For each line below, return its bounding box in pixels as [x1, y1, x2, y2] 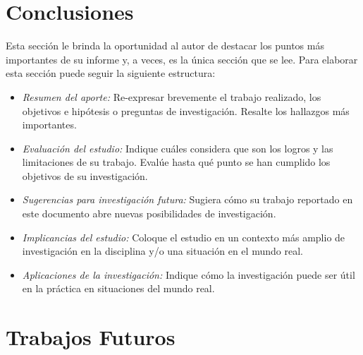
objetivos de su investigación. [22, 168, 148, 183]
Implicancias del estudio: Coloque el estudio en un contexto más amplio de [22, 229, 345, 244]
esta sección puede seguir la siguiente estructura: [6, 66, 216, 80]
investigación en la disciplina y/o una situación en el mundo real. [22, 243, 303, 258]
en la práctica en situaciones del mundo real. [22, 281, 215, 296]
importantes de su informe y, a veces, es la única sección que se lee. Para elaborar [6, 52, 358, 66]
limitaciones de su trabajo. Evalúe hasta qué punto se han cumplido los [22, 155, 331, 169]
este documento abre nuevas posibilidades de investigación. [22, 206, 276, 221]
